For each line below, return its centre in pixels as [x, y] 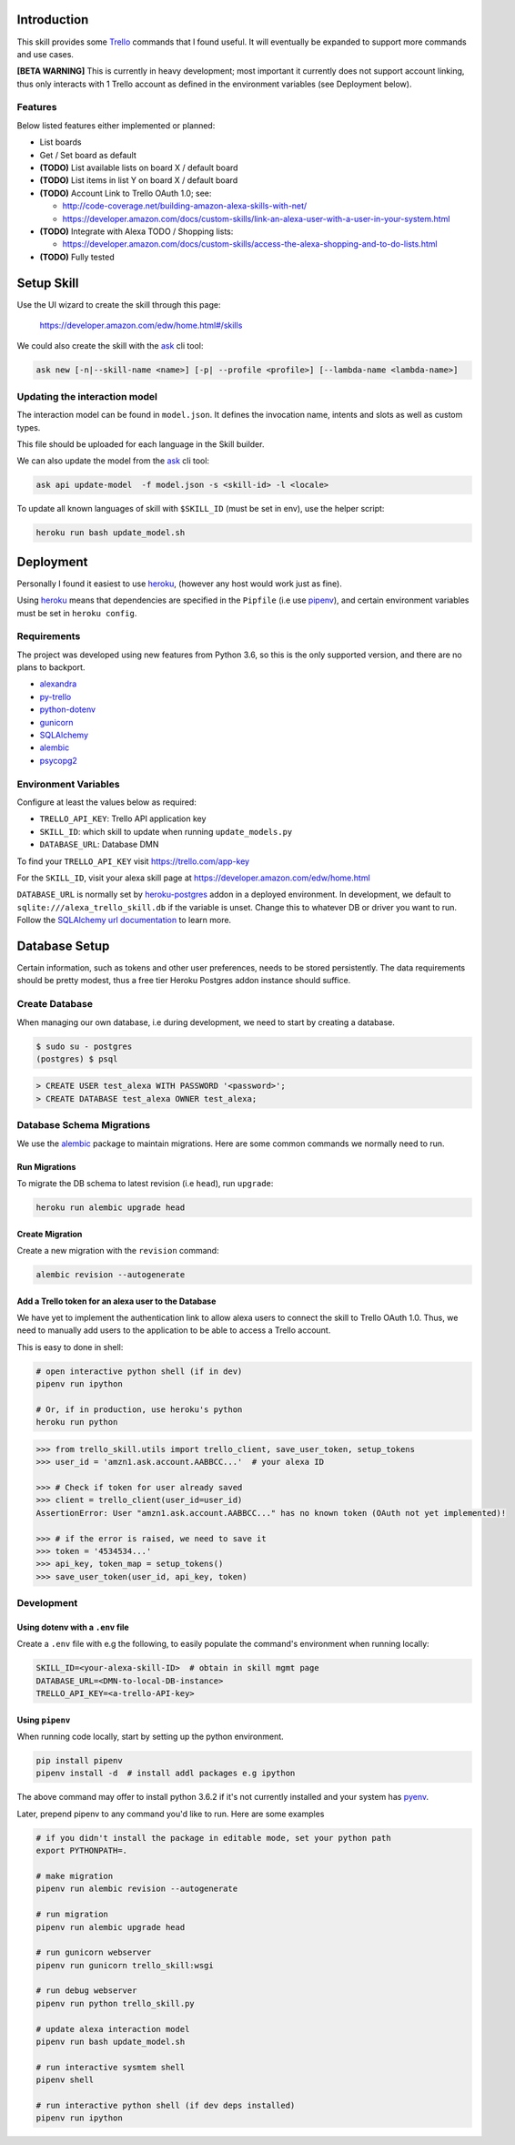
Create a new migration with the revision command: [118, 1250]
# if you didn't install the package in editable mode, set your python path [213, 1838]
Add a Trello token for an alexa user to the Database [116, 1301]
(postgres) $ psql [77, 1059]
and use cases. [45, 54]
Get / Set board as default [88, 155]
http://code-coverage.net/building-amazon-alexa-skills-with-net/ [185, 206]
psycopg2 [58, 760]
